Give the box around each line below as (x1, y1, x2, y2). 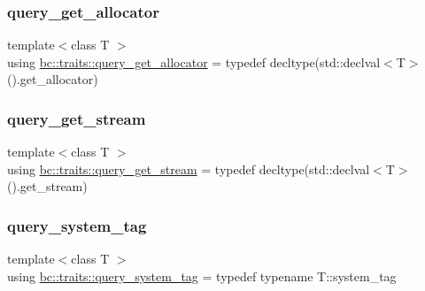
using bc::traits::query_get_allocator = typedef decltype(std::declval (7, 52, 381, 71)
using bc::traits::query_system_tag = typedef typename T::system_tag (7, 266, 397, 285)
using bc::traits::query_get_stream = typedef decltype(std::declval (7, 159, 370, 178)
